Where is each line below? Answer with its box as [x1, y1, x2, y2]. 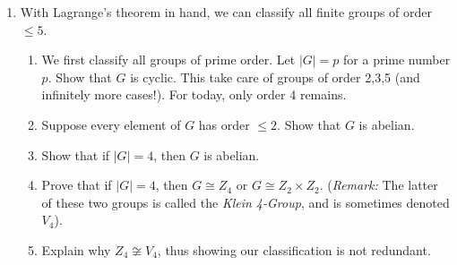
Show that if [41, 145, 110, 164]
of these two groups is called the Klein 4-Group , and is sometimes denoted [41, 192, 450, 211]
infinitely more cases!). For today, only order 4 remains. [41, 85, 347, 104]
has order [198, 115, 250, 133]
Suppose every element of [41, 115, 181, 133]
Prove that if [41, 175, 112, 194]
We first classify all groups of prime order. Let [41, 50, 296, 69]
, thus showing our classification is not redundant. [157, 240, 431, 259]
